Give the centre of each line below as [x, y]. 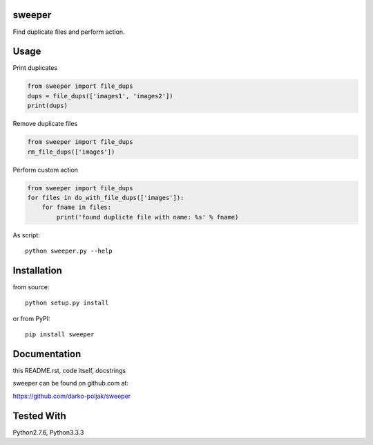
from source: [31, 287]
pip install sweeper [60, 335]
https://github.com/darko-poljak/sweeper [72, 396]
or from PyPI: [32, 318]
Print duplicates [35, 68]
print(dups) [48, 106]
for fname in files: [77, 207]
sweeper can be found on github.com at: [71, 383]
